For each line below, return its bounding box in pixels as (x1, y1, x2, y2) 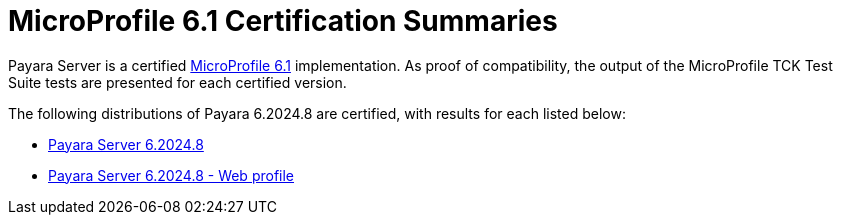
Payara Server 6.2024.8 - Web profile (48, 166, 295, 184)
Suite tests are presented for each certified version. (8, 73, 347, 91)
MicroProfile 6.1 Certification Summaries (8, 4, 558, 38)
